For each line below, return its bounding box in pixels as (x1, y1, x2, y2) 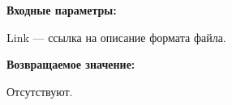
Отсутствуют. (6, 82, 73, 99)
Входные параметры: (6, 2, 117, 18)
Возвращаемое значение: (6, 56, 135, 73)
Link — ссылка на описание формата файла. (6, 28, 226, 45)
